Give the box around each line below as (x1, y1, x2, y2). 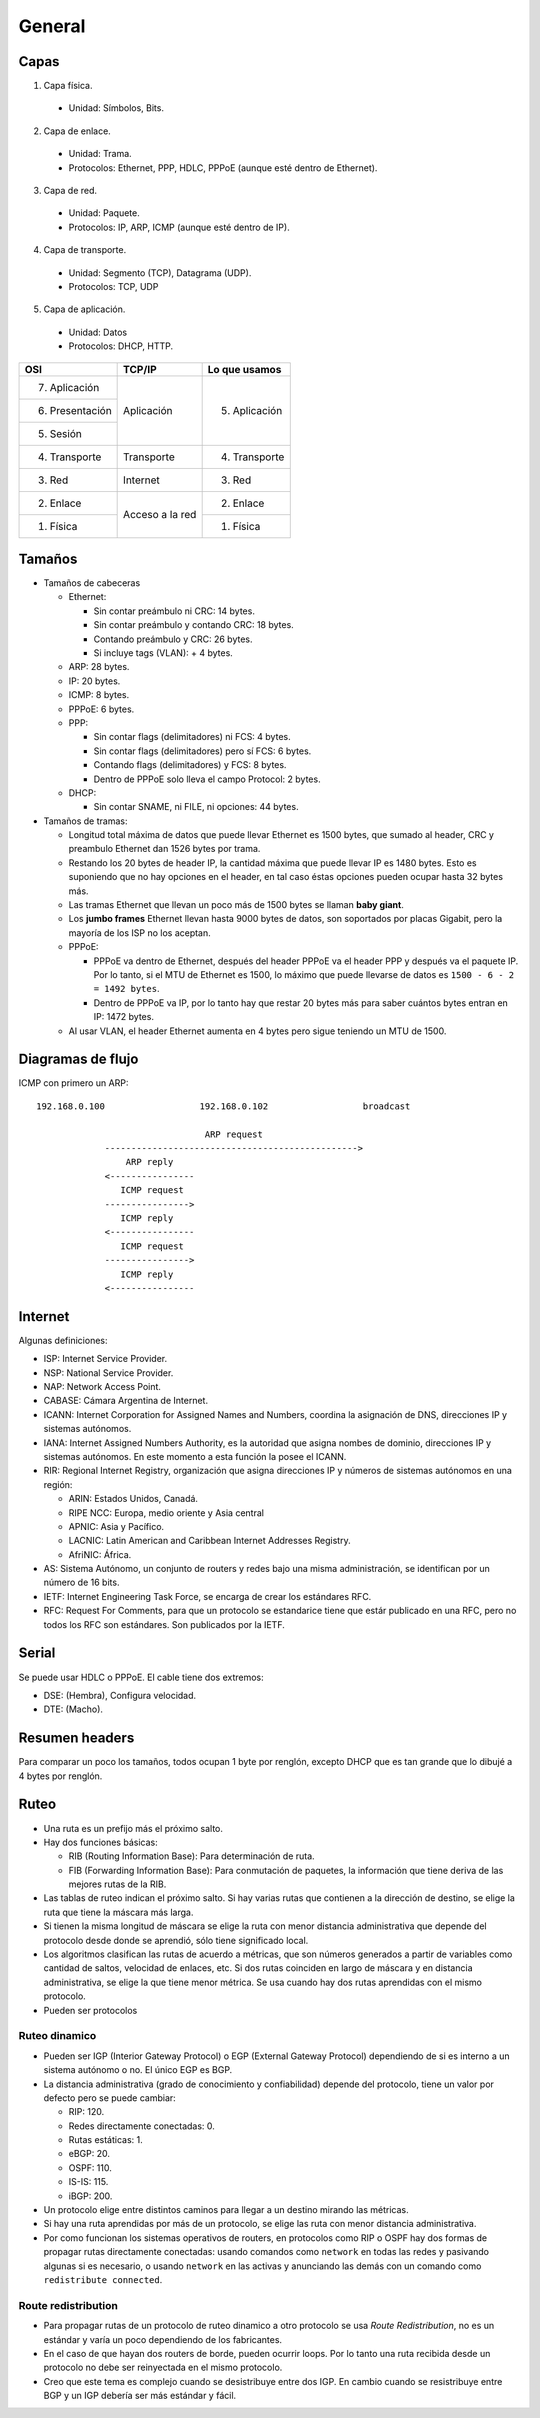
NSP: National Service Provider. (43, 1366, 174, 1379)
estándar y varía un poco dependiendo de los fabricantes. (43, 2333, 283, 2345)
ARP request (204, 1128, 264, 1140)
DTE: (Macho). (43, 1703, 104, 1715)
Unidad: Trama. (68, 148, 132, 160)
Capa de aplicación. (43, 303, 126, 315)
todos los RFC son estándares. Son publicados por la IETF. (43, 1618, 285, 1630)
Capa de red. (43, 185, 98, 197)
